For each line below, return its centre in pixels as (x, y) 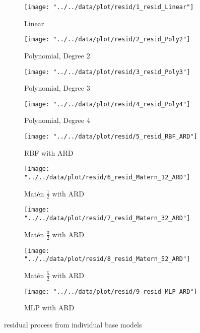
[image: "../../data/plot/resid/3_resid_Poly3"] (107, 72)
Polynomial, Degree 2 (57, 55)
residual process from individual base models (73, 324)
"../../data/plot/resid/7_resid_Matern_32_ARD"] (107, 218)
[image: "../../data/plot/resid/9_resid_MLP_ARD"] (111, 291)
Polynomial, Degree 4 (57, 120)
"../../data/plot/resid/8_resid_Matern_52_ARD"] (107, 259)
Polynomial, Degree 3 (57, 88)
